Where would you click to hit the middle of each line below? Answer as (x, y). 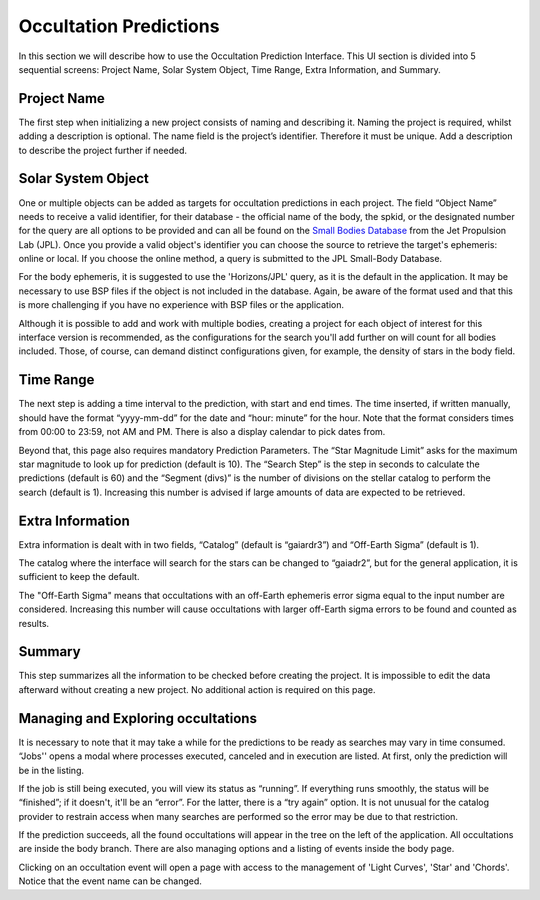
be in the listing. (51, 770)
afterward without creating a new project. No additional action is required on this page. (197, 689)
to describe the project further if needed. (103, 150)
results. (34, 623)
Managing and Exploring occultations (137, 718)
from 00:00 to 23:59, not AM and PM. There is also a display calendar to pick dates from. (202, 432)
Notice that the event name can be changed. (110, 881)
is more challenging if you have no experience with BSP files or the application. (181, 305)
